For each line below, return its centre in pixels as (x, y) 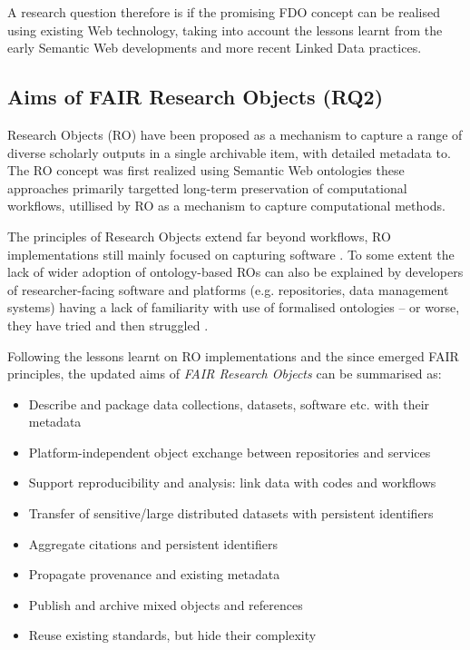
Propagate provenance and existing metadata (154, 574)
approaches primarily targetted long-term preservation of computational (207, 187)
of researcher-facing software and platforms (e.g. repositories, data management (228, 289)
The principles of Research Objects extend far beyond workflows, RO (199, 236)
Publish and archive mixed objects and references (166, 604)
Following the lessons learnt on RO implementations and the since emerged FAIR (233, 355)
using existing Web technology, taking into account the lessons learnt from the (225, 30)
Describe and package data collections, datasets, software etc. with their (229, 404)
